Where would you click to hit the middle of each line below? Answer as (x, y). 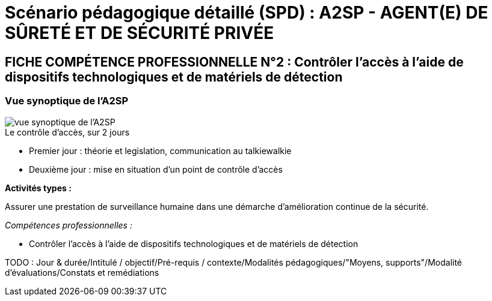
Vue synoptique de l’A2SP (67, 101)
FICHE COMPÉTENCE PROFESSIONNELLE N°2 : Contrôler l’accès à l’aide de (234, 62)
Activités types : (38, 188)
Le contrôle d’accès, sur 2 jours (67, 132)
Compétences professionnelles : (69, 225)
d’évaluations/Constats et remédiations (82, 272)
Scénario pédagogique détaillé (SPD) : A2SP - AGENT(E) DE (247, 13)
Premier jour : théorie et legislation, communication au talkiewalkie (160, 150)
